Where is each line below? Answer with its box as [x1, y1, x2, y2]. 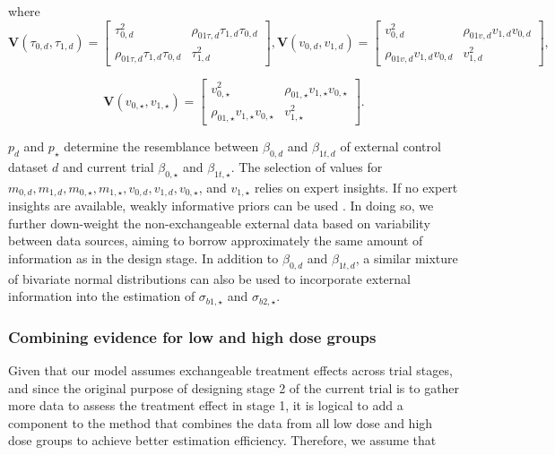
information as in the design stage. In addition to [8, 249, 279, 268]
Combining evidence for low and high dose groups [8, 325, 377, 348]
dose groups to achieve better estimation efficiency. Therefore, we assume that [8, 431, 437, 450]
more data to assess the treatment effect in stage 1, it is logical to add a [8, 396, 403, 415]
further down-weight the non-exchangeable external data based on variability [8, 213, 430, 232]
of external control [340, 137, 441, 156]
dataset [8, 158, 48, 176]
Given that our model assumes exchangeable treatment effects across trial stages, [8, 361, 453, 380]
